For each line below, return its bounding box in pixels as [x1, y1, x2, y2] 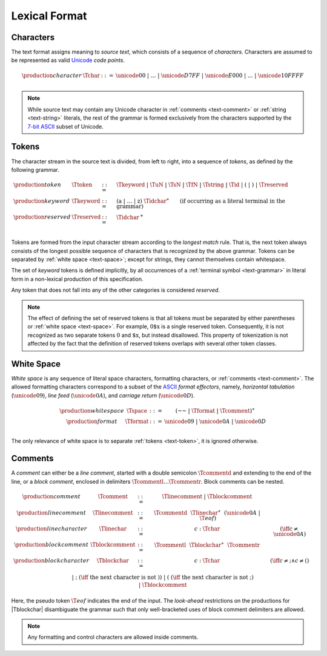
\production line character [15, 525, 87, 532]
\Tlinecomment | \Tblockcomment [162, 493, 253, 500]
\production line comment [16, 509, 87, 516]
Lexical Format [11, 9, 87, 22]
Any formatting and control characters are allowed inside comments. [27, 634, 199, 641]
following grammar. [11, 166, 60, 173]
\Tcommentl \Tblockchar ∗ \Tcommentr [154, 540, 260, 549]
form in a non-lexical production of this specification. [11, 275, 144, 282]
